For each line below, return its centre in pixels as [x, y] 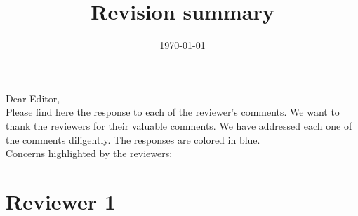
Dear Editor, [33, 98]
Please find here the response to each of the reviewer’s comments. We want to [173, 112]
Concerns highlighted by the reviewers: [89, 153]
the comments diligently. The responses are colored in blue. [133, 139]
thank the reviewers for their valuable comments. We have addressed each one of [179, 125]
